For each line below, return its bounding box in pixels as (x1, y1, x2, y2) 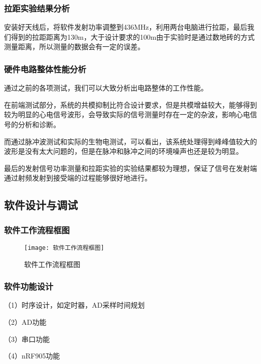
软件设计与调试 (4, 197, 78, 213)
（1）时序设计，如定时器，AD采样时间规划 (4, 300, 145, 310)
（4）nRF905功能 (4, 350, 60, 361)
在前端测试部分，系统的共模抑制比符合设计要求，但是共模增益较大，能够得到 (4, 99, 257, 110)
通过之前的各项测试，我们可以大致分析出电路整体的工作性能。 (4, 82, 208, 93)
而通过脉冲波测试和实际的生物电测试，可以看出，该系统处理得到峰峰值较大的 (4, 136, 257, 146)
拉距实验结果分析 (4, 2, 70, 14)
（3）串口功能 (4, 333, 50, 344)
